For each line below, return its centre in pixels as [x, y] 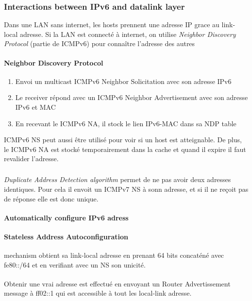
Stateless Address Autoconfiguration [66, 236]
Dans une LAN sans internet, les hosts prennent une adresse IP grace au [112, 25]
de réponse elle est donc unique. [51, 198]
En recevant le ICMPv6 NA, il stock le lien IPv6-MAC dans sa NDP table [126, 123]
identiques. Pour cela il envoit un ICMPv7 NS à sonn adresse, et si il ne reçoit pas [126, 189]
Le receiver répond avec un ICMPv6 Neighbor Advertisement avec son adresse [132, 97]
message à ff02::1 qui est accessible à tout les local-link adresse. [98, 293]
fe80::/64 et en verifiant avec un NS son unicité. [75, 264]
